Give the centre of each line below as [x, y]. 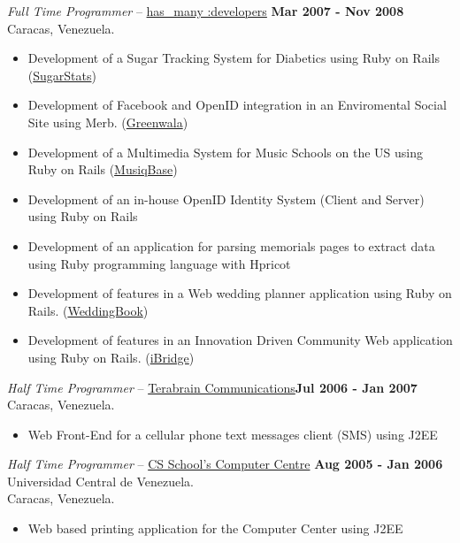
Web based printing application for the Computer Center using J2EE [215, 528]
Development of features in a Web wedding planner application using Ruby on [240, 293]
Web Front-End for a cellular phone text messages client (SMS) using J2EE [233, 434]
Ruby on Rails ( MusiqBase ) [103, 169]
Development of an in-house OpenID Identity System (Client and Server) [226, 199]
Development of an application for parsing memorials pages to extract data [231, 245]
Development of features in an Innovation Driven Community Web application [240, 340]
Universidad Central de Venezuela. [100, 481]
